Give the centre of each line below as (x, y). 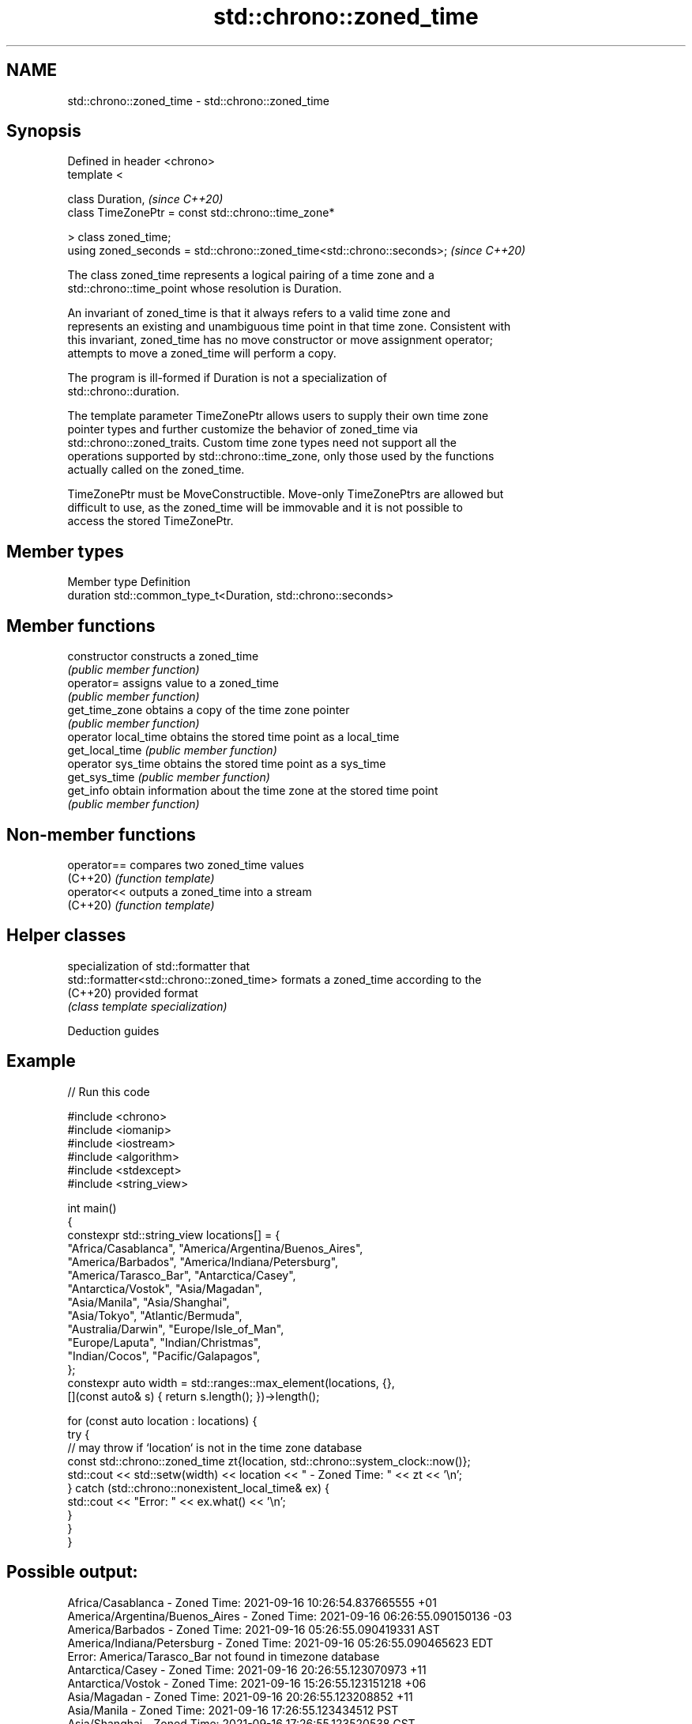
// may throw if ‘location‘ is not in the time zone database (215, 1447)
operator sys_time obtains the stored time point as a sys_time (227, 764)
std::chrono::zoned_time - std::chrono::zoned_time (198, 100)
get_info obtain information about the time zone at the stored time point (253, 791)
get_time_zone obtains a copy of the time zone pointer (209, 710)
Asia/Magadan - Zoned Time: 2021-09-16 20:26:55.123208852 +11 (240, 1696)
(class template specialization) (147, 1006)
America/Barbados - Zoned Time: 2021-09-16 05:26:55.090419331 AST (254, 1629)
